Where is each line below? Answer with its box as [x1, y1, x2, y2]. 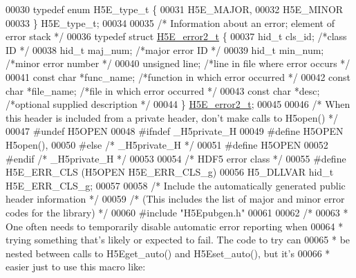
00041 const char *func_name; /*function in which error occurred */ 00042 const [6, 69, 351, 84]
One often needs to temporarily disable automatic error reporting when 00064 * [6, 219, 344, 233]
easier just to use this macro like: [6, 259, 146, 274]
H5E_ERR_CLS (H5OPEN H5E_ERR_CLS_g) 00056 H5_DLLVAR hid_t [6, 165, 334, 179]
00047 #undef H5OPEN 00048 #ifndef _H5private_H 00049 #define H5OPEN [6, 124, 344, 138]
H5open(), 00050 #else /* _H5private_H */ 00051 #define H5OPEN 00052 [6, 137, 328, 151]
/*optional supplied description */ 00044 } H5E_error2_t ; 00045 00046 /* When [6, 97, 350, 111]
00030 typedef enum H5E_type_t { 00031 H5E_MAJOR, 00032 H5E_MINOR [6, 2, 344, 16]
